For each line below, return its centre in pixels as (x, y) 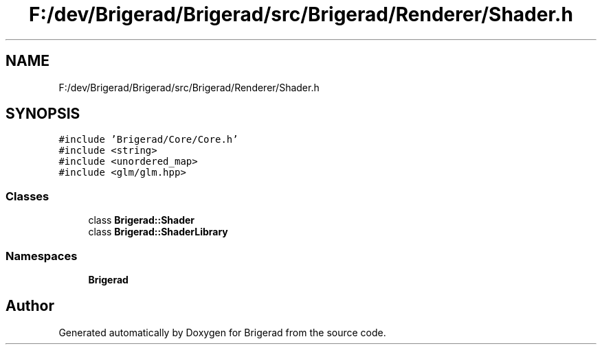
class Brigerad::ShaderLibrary (158, 232)
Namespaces (42, 256)
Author (30, 306)
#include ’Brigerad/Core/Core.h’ (148, 140)
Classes (27, 196)
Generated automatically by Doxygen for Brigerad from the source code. (222, 332)
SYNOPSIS (43, 114)
